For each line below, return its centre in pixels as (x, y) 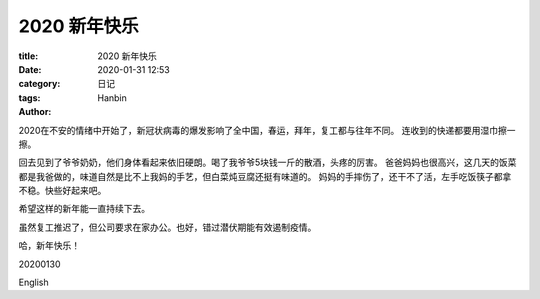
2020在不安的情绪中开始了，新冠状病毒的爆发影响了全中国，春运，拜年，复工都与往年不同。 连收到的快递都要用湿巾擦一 (267, 130)
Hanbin (112, 97)
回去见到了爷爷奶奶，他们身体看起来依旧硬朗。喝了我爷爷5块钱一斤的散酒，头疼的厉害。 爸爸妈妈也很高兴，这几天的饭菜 (267, 162)
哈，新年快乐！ (49, 246)
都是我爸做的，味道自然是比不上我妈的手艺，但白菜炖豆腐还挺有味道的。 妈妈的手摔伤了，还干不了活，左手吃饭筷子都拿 (265, 176)
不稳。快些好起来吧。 (62, 191)
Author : (35, 112)
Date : (30, 69)
